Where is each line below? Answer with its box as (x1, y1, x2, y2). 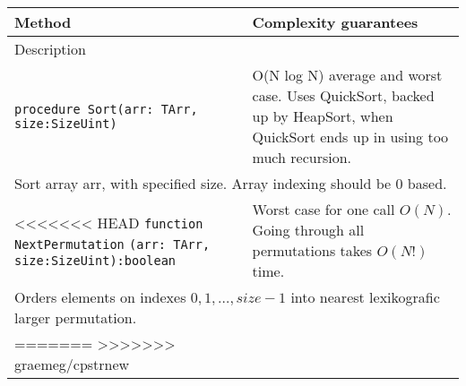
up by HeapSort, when (252, 106, 393, 126)
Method (14, 12, 72, 32)
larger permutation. (14, 307, 137, 328)
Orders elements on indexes (14, 287, 186, 307)
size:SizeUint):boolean (14, 253, 177, 268)
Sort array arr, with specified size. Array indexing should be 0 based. (14, 173, 447, 193)
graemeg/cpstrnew (14, 354, 130, 374)
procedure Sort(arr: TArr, (14, 101, 198, 116)
